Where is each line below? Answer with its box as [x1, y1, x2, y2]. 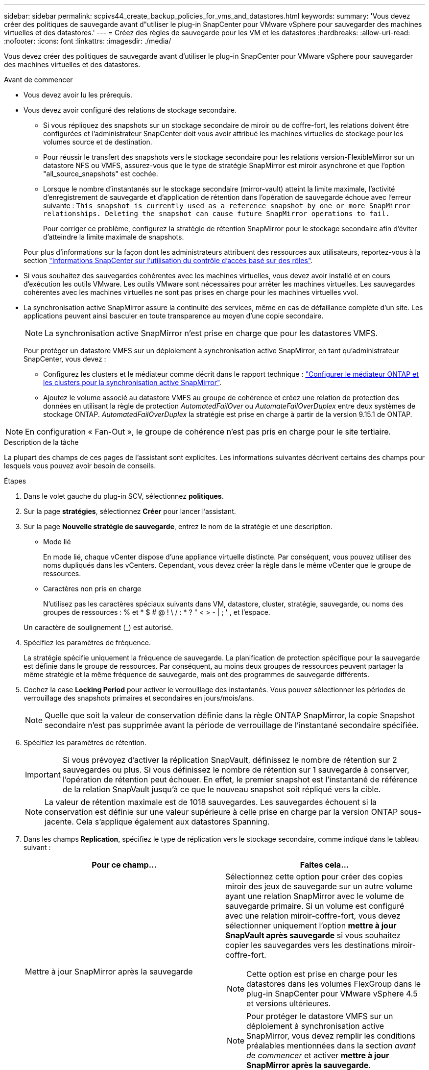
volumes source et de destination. [43, 138, 152, 146]
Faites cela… [300, 860, 349, 870]
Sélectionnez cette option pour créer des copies [225, 872, 403, 881]
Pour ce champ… [92, 860, 157, 870]
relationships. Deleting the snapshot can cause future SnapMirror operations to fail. [43, 210, 390, 218]
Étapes [4, 477, 26, 485]
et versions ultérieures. [246, 998, 331, 1008]
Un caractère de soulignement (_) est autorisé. [24, 623, 173, 632]
